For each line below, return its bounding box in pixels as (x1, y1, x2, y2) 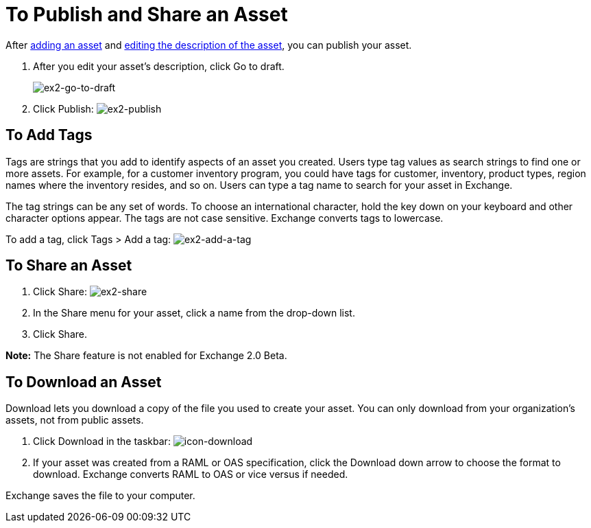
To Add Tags (5, 126, 93, 144)
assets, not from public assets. (5, 414, 144, 426)
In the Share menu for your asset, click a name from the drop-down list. (33, 307, 355, 319)
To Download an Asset (5, 373, 162, 391)
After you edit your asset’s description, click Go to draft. (33, 60, 285, 72)
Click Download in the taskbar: (33, 435, 171, 448)
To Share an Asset (5, 257, 132, 275)
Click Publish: (33, 102, 94, 115)
